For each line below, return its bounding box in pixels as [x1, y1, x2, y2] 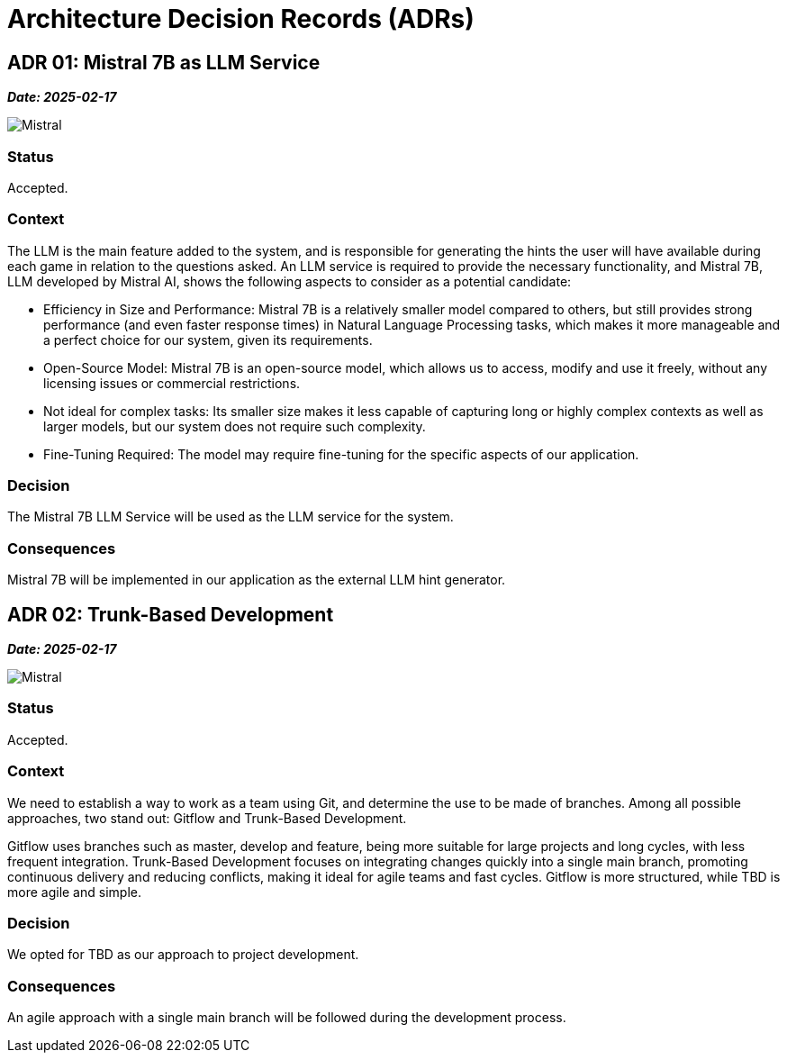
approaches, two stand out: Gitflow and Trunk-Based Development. [7, 810, 407, 826]
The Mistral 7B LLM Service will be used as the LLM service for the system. [7, 509, 454, 525]
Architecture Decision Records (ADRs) [7, 4, 475, 34]
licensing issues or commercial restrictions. [43, 375, 301, 391]
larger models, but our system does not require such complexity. [43, 418, 426, 434]
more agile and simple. [7, 883, 141, 900]
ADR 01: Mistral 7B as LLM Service [7, 50, 321, 74]
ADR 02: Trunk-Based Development [7, 602, 334, 626]
